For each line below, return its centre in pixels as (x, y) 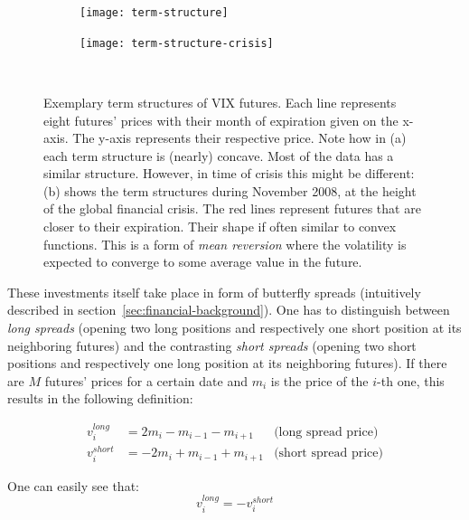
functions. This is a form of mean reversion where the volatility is (225, 244)
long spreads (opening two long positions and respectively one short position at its (234, 328)
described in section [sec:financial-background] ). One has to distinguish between (229, 310)
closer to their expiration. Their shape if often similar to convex (220, 227)
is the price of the (319, 380)
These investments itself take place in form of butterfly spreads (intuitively (214, 292)
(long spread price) (326, 432)
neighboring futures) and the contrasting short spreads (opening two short (212, 345)
